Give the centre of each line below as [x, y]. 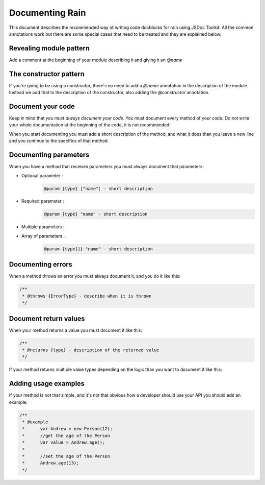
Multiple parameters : [43, 227]
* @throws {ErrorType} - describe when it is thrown [87, 296]
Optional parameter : [42, 175]
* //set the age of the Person [66, 456]
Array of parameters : [43, 236]
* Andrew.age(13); [51, 463]
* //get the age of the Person [66, 436]
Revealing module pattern [49, 48]
